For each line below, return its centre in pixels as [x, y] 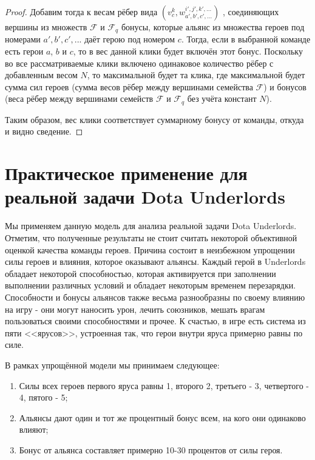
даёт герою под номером [130, 39]
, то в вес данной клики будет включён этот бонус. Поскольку [188, 51]
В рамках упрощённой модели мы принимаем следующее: [112, 365]
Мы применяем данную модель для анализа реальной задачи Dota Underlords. [151, 226]
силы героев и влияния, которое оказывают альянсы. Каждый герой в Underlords [155, 262]
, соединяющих [251, 12]
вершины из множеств [46, 27]
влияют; [34, 429]
